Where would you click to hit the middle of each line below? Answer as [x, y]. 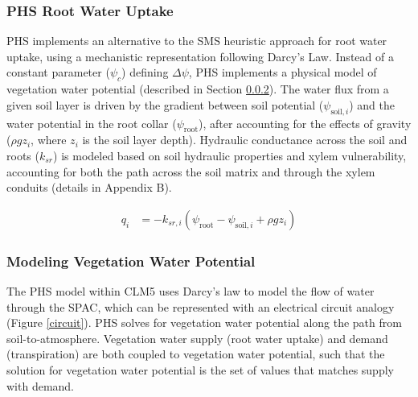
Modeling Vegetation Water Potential [131, 261]
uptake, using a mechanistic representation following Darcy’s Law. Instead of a [200, 56]
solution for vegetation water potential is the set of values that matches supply [200, 369]
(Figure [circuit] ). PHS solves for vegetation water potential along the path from [204, 323]
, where [49, 140]
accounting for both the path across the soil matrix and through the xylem [191, 171]
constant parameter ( [58, 72]
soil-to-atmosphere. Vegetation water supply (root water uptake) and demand [197, 338]
